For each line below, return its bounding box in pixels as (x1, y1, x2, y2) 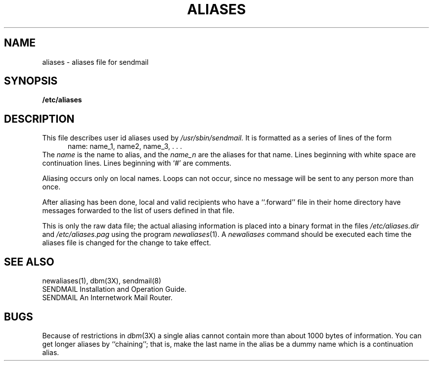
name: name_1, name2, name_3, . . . (68, 142, 182, 151)
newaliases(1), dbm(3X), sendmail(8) (42, 276, 162, 285)
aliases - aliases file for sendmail (42, 57, 149, 66)
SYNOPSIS (4, 75, 58, 88)
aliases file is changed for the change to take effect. (42, 238, 211, 247)
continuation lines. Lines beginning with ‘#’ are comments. (42, 159, 232, 168)
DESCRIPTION (4, 112, 75, 125)
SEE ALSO (4, 255, 54, 268)
